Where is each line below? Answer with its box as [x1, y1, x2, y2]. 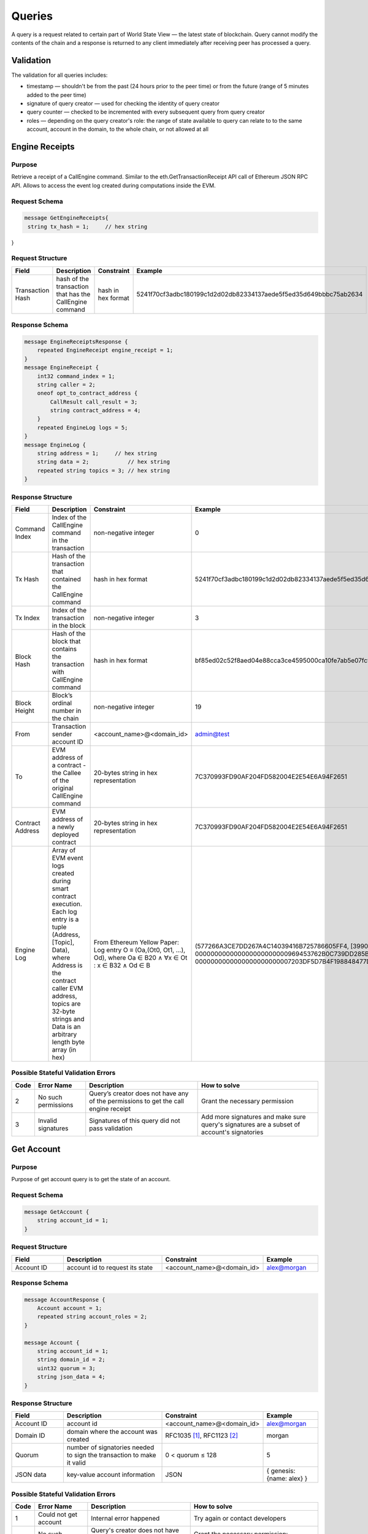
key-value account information [66, 1470, 156, 1479]
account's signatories [201, 1128, 264, 1136]
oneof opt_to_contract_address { [37, 390, 138, 397]
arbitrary [52, 1030, 77, 1038]
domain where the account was [66, 1427, 158, 1436]
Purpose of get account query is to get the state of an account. [11, 1176, 171, 1183]
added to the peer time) [26, 91, 86, 98]
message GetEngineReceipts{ [24, 215, 109, 222]
